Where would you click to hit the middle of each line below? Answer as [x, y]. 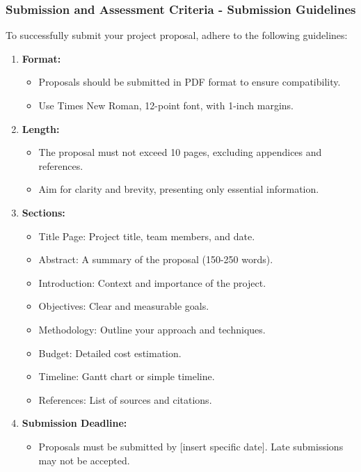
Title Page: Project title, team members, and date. [147, 236]
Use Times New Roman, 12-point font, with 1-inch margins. [166, 105]
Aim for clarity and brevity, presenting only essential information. [179, 189]
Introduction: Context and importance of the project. [152, 282]
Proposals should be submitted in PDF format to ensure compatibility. [190, 82]
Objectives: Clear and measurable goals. [124, 306]
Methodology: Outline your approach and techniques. [152, 329]
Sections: [43, 212]
